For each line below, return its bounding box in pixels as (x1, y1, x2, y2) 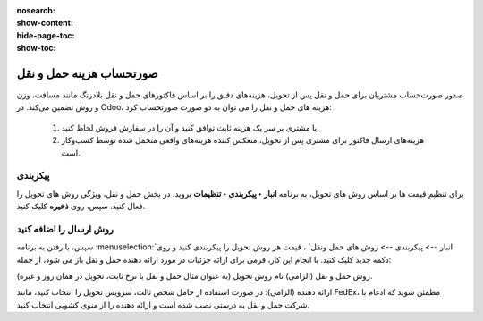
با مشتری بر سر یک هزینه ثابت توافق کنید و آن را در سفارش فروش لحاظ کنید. (61, 122, 319, 133)
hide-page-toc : (16, 30, 75, 40)
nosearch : (16, 5, 55, 15)
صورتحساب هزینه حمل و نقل (16, 65, 158, 80)
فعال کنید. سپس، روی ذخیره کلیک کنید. (16, 201, 146, 212)
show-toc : (16, 43, 56, 54)
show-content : (16, 18, 73, 29)
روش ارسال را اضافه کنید (16, 223, 114, 235)
